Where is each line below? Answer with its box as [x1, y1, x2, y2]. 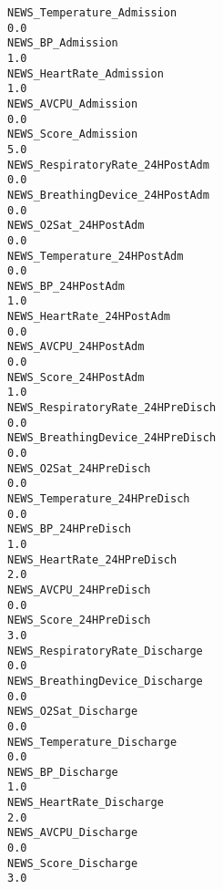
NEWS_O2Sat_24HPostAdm [7, 219, 145, 233]
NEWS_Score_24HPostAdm [7, 370, 145, 384]
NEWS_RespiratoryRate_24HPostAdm [7, 158, 209, 171]
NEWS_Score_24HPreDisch [7, 614, 151, 627]
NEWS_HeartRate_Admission [7, 67, 164, 80]
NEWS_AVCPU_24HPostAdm [7, 340, 145, 354]
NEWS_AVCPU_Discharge [7, 826, 138, 840]
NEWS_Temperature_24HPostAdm [7, 249, 184, 263]
